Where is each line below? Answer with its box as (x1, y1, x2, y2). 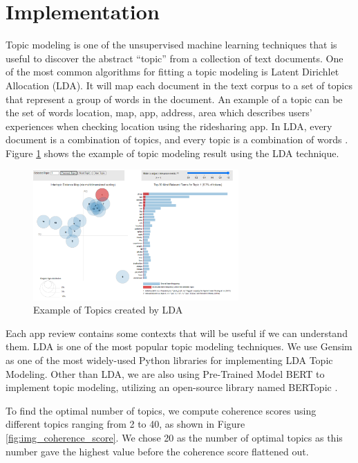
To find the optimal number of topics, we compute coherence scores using (6, 403, 317, 417)
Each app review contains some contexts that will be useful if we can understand (6, 325, 348, 340)
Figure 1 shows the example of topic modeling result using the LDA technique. (6, 145, 339, 160)
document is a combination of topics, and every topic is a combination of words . (6, 132, 348, 147)
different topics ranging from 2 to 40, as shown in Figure (6, 417, 245, 431)
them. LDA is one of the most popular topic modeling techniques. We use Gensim (6, 339, 352, 354)
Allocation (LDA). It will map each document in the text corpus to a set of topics (6, 78, 352, 92)
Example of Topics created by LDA (33, 302, 183, 317)
